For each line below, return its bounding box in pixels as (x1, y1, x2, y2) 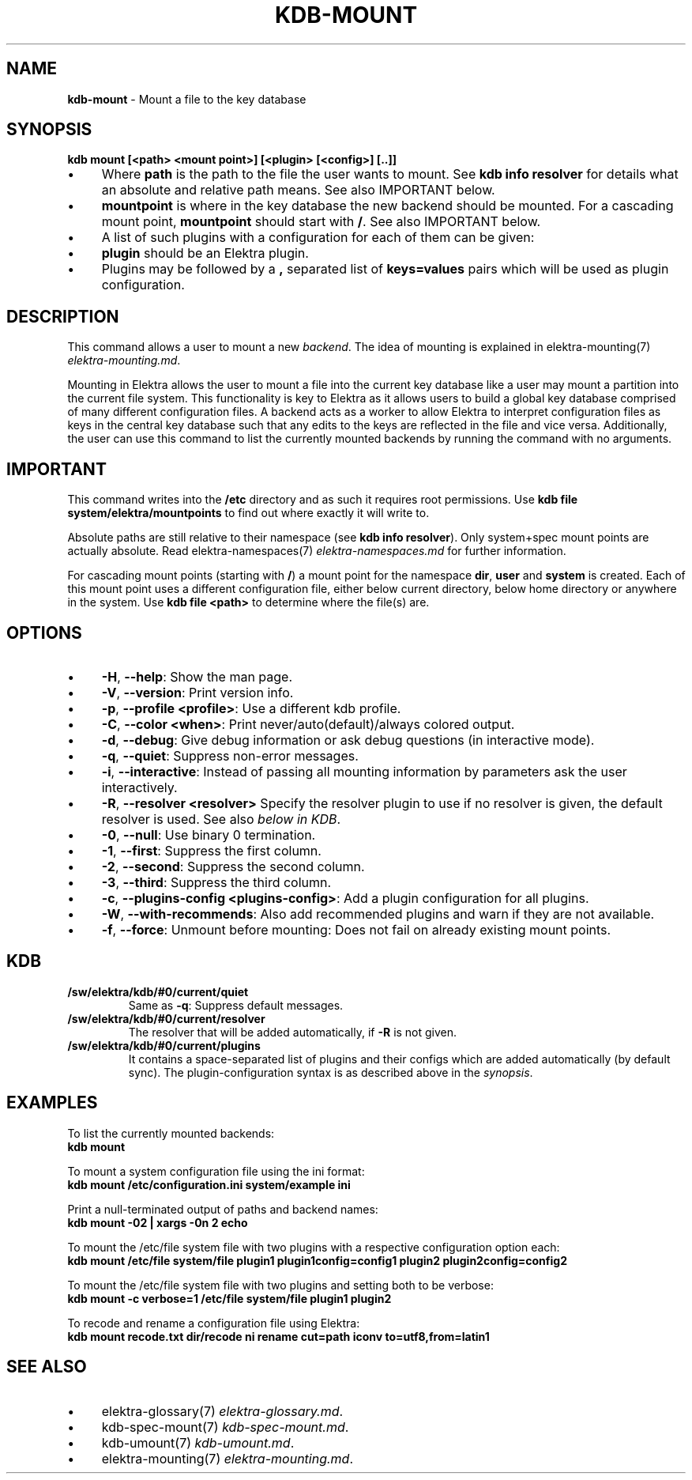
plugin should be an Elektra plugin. (101, 245, 309, 262)
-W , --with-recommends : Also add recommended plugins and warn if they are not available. (101, 905, 655, 922)
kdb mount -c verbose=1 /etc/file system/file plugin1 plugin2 (67, 1291, 392, 1305)
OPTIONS (6, 622, 82, 643)
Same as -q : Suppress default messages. (128, 998, 344, 1012)
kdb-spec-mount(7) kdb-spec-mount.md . (101, 1418, 349, 1435)
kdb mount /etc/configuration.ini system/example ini (67, 1177, 351, 1191)
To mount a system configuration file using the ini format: (67, 1164, 365, 1178)
